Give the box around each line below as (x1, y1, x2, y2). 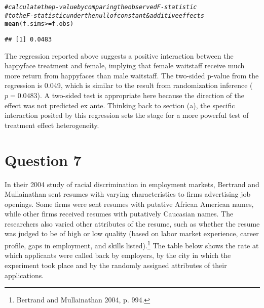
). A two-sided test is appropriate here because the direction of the (37, 90, 244, 100)
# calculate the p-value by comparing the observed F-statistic (5, 4, 197, 11)
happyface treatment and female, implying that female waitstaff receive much (5, 60, 245, 71)
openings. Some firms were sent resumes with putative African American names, (5, 198, 254, 209)
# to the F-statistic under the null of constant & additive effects (5, 12, 204, 19)
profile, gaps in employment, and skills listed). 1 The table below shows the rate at (5, 239, 259, 250)
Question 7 (5, 149, 82, 170)
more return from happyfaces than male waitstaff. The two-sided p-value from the (5, 70, 259, 80)
